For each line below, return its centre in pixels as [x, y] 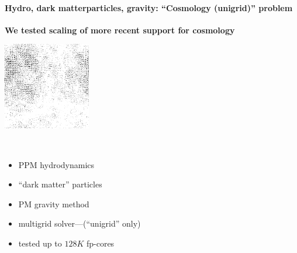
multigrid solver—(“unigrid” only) [80, 223]
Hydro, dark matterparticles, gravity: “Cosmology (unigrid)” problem [149, 7]
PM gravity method [54, 204]
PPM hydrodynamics [56, 164]
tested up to [40, 243]
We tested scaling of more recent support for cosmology [120, 30]
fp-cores [100, 243]
